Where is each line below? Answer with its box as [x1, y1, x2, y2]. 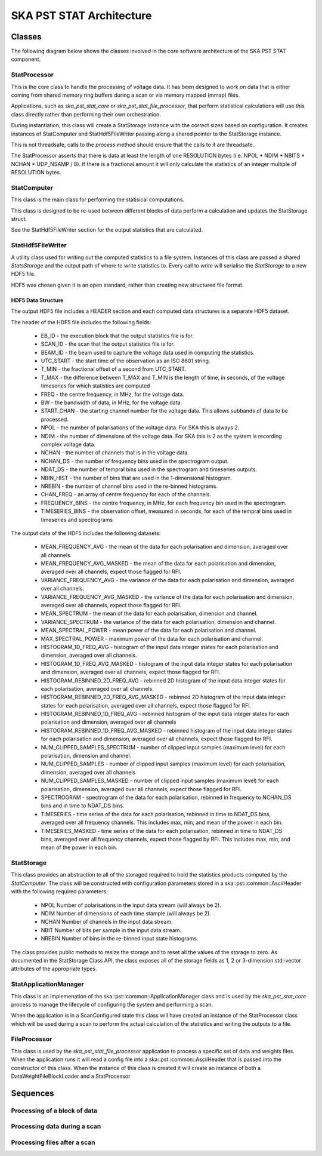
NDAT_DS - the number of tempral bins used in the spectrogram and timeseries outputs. [41, 466, 258, 473]
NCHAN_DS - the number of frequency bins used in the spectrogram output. [41, 457, 229, 465]
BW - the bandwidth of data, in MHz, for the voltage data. [41, 399, 182, 406]
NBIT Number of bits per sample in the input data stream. [41, 926, 182, 934]
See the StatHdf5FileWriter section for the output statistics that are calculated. [11, 226, 203, 233]
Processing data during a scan [11, 1123, 101, 1131]
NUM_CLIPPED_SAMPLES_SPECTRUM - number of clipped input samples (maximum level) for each [41, 743, 286, 751]
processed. [41, 416, 69, 423]
